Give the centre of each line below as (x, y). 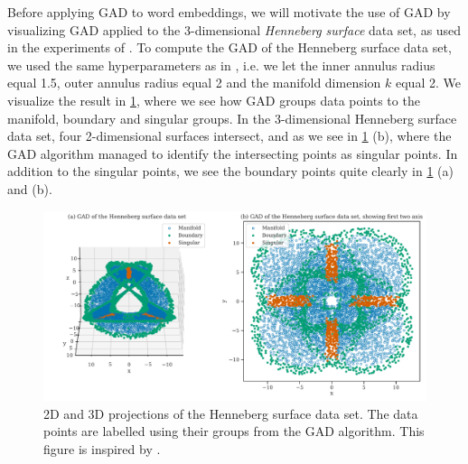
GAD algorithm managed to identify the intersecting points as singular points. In (233, 153)
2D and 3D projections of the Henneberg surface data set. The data (231, 413)
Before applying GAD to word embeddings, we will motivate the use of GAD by (229, 12)
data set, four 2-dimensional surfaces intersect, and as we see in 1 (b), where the (229, 136)
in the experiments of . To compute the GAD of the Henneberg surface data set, (229, 47)
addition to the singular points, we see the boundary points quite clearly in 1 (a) (230, 171)
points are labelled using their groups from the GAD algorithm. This (234, 431)
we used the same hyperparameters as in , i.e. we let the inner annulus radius (221, 65)
